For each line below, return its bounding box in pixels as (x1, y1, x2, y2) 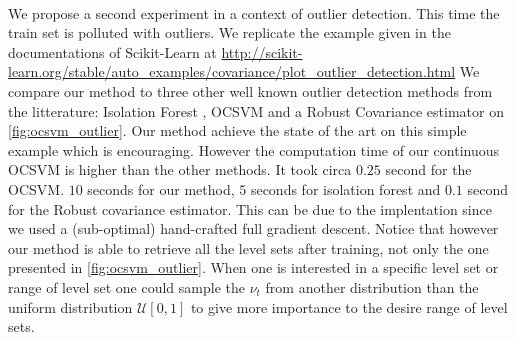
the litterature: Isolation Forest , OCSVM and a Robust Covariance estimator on (8, 100, 504, 121)
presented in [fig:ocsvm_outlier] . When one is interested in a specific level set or (8, 257, 499, 278)
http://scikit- (221, 41, 303, 62)
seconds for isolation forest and (250, 178, 441, 199)
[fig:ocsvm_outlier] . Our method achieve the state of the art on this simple (8, 120, 467, 141)
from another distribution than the (265, 276, 479, 297)
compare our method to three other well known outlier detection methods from (8, 80, 493, 101)
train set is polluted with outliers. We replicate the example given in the (8, 22, 451, 43)
